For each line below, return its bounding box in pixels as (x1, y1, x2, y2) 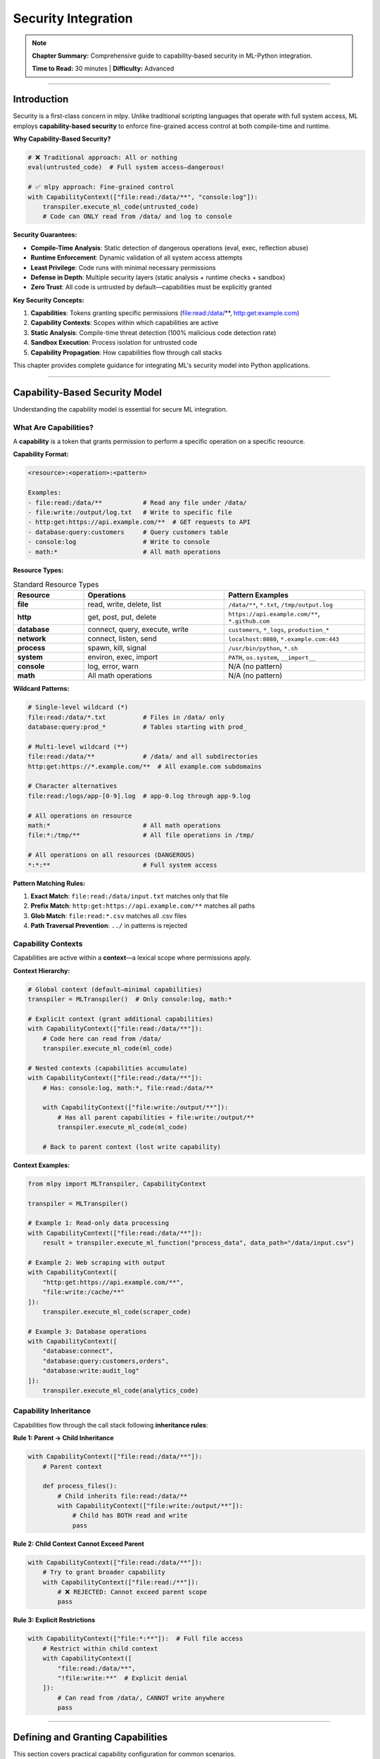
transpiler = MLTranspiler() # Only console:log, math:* (27, 996, 232, 1003)
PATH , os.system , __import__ (228, 652, 316, 662)
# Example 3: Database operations (27, 1327, 147, 1335)
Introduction (13, 94, 69, 106)
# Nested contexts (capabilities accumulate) (27, 1064, 188, 1072)
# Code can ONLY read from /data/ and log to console (42, 212, 232, 221)
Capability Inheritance (13, 1406, 91, 1416)
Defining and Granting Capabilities (13, 1731, 168, 1743)
